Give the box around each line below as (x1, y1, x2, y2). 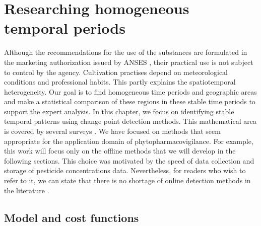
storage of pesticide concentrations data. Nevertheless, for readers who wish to (4, 165, 246, 176)
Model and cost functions (4, 209, 139, 225)
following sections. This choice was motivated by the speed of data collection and (4, 155, 254, 166)
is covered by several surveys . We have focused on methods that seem (4, 126, 221, 136)
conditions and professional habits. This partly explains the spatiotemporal (4, 77, 236, 87)
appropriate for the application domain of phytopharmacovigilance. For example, (4, 135, 253, 146)
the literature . (4, 185, 49, 195)
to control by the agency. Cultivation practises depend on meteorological (4, 66, 228, 77)
